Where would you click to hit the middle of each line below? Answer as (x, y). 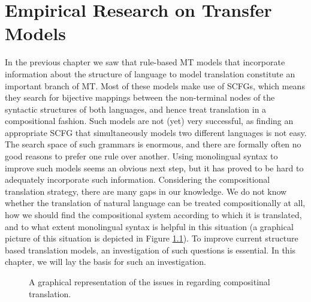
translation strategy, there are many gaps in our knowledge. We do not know (146, 191)
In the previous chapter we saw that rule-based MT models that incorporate (145, 62)
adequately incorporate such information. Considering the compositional (138, 179)
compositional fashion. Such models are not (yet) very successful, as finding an (149, 121)
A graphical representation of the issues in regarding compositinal (150, 282)
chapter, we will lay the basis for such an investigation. (105, 262)
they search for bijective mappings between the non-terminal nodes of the (140, 97)
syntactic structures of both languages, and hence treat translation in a (136, 109)
